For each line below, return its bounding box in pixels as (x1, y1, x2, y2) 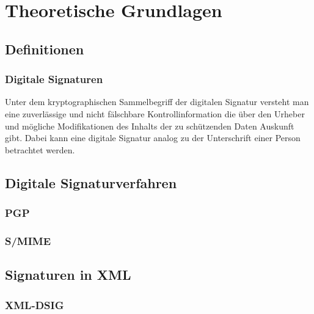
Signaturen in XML (5, 265, 131, 284)
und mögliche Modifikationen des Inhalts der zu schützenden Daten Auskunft (5, 119, 294, 132)
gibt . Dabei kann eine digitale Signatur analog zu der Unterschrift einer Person (5, 131, 301, 144)
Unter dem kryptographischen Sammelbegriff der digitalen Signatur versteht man (5, 95, 309, 108)
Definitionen (5, 39, 84, 58)
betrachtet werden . (5, 143, 75, 156)
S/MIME (5, 233, 51, 248)
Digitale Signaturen (5, 71, 103, 87)
